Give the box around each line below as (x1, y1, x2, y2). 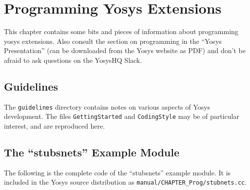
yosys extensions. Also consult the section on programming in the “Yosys (4, 36, 222, 46)
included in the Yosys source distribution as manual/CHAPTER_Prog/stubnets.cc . (4, 177, 247, 187)
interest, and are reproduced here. (4, 121, 105, 131)
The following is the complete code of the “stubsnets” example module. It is (4, 167, 231, 177)
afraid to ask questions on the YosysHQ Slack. (4, 55, 142, 65)
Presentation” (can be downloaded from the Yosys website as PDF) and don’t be (4, 45, 246, 56)
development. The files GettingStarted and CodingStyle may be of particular (4, 111, 239, 121)
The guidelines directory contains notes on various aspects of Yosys (4, 101, 211, 112)
